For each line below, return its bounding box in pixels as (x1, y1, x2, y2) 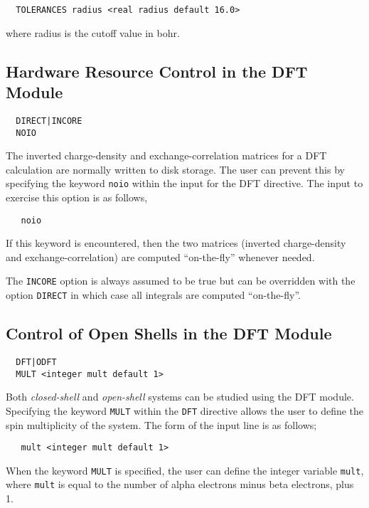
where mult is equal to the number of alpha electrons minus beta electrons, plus (6, 477, 354, 492)
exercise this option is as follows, (6, 190, 148, 204)
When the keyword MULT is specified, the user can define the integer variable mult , (6, 462, 364, 477)
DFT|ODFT (16, 356, 57, 367)
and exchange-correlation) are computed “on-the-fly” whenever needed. (6, 249, 315, 264)
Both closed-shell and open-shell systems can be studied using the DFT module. (6, 389, 354, 404)
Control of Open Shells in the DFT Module (6, 322, 332, 344)
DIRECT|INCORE (16, 115, 82, 126)
